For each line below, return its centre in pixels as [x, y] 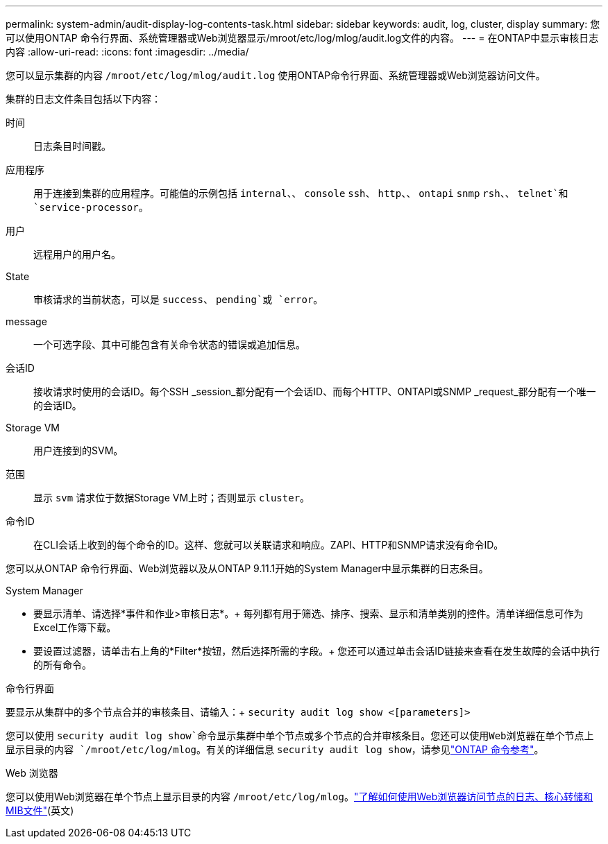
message [26, 321]
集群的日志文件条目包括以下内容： [83, 99]
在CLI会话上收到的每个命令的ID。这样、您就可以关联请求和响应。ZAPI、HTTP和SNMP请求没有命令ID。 [269, 545]
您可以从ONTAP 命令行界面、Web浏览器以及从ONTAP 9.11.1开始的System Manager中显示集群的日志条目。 [247, 568]
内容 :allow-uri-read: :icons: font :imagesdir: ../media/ [127, 52]
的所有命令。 [62, 665]
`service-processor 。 [91, 207]
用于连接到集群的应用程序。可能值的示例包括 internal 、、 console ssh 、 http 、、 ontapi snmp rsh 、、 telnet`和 [301, 193]
